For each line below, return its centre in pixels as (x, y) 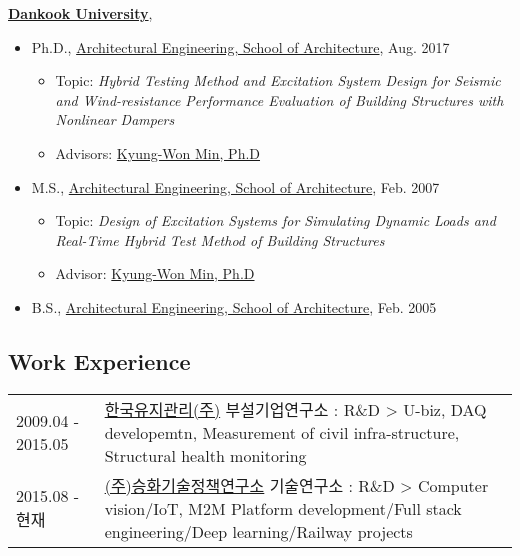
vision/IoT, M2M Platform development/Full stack (283, 508)
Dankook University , (80, 13)
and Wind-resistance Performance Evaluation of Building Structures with (279, 99)
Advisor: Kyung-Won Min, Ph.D (155, 273)
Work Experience (99, 360)
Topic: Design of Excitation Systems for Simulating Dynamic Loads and (275, 220)
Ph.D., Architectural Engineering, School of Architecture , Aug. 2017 (240, 46)
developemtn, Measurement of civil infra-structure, (282, 432)
